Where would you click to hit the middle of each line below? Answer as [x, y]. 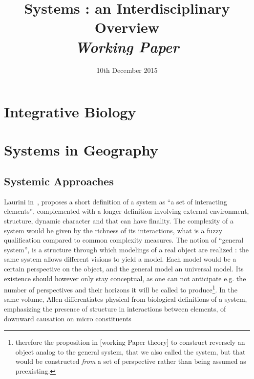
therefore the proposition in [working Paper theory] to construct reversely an [130, 342]
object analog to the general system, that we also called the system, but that [130, 351]
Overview [127, 27]
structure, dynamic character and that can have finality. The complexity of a [119, 221]
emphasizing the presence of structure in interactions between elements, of [115, 309]
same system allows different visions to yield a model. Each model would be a [120, 259]
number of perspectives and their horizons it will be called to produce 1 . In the [121, 289]
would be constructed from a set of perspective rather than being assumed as [131, 361]
